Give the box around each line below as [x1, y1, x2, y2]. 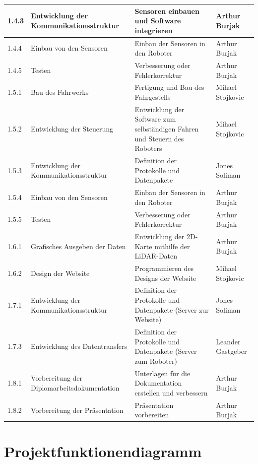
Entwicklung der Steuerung [31, 124, 114, 134]
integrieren [134, 25, 173, 35]
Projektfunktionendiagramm [4, 441, 202, 461]
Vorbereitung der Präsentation [31, 404, 124, 415]
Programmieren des [134, 263, 194, 273]
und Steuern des [134, 133, 184, 143]
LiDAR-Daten [134, 251, 178, 261]
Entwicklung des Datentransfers [31, 341, 128, 351]
